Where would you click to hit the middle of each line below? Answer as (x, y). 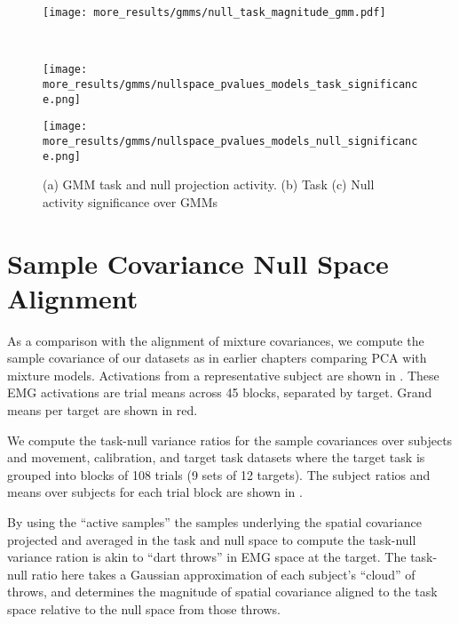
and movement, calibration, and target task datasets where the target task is (216, 457)
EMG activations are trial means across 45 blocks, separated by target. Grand (220, 392)
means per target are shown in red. (103, 410)
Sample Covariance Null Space (198, 263)
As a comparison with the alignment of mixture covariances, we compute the (216, 340)
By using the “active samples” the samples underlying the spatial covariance (214, 522)
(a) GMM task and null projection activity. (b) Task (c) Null (209, 184)
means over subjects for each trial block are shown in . (155, 492)
